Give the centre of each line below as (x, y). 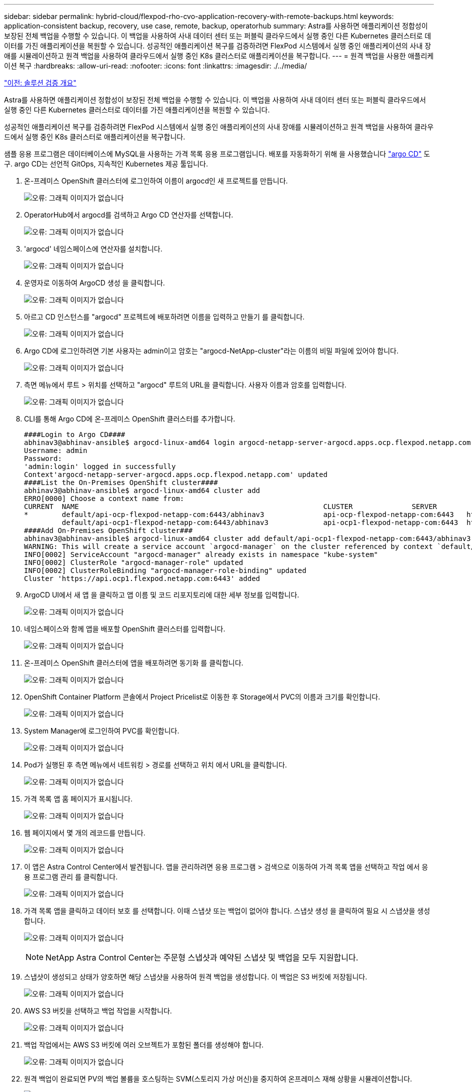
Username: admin (56, 450)
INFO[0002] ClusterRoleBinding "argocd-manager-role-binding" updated (165, 570)
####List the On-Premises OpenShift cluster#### (121, 482)
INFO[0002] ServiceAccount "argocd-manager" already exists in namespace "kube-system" (201, 554)
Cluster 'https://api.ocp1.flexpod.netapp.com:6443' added (142, 578)
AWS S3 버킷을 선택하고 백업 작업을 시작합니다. (98, 1011)
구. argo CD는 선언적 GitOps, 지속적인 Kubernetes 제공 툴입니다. (106, 164)
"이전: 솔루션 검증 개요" (40, 83)
